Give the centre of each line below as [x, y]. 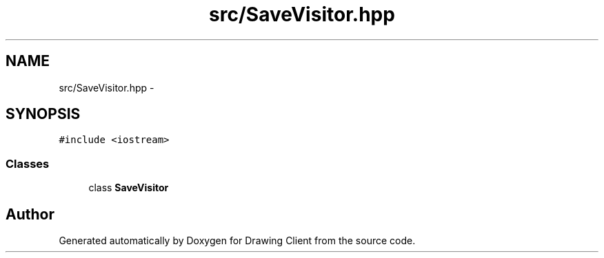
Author [30, 214]
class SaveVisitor [129, 188]
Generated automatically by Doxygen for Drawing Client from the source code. [237, 241]
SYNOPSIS [43, 114]
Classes [28, 163]
